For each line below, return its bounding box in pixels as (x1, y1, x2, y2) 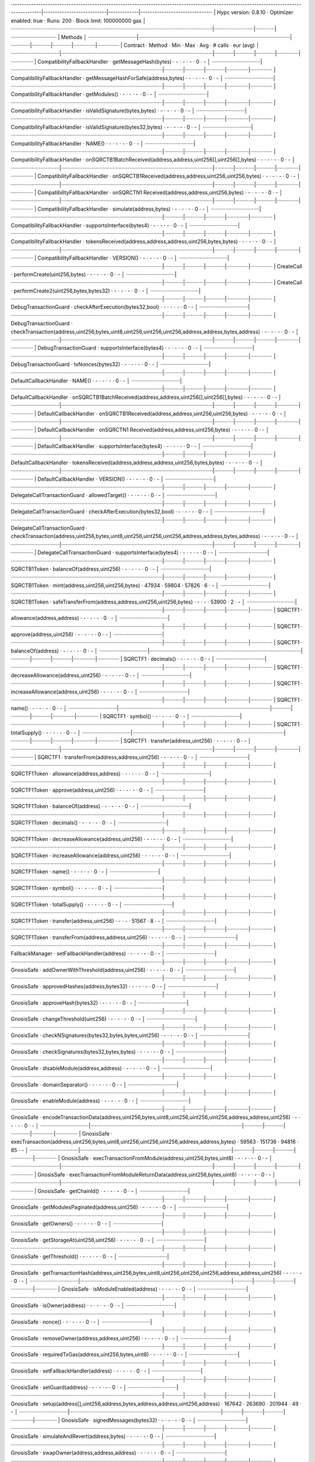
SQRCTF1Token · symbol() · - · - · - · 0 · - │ (10, 885, 113, 892)
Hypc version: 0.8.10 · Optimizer (216, 9, 293, 16)
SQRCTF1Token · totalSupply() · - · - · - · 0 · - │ (10, 901, 123, 908)
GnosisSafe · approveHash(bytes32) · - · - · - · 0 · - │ (10, 999, 137, 1006)
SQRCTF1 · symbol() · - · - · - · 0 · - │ (103, 712, 191, 719)
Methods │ (61, 33, 87, 40)
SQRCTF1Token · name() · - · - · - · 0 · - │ (10, 868, 109, 875)
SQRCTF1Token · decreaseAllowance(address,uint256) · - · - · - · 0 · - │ (10, 835, 182, 842)
